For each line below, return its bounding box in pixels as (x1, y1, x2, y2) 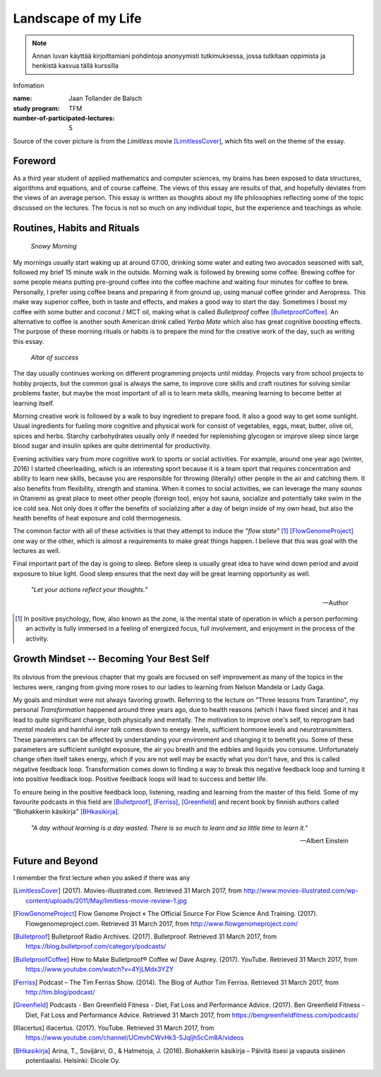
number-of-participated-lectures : (13, 114, 115, 122)
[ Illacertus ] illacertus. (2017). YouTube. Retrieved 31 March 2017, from (13, 1024, 214, 1033)
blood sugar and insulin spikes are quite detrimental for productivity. (13, 441, 212, 450)
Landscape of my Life (13, 11, 142, 26)
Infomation (13, 81, 44, 90)
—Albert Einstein (300, 837, 349, 845)
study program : (13, 104, 60, 112)
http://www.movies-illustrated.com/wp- (243, 886, 359, 895)
